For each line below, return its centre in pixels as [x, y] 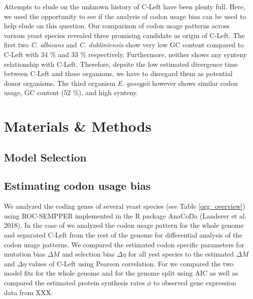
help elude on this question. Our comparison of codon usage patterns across [117, 26]
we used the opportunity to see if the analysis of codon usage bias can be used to [125, 16]
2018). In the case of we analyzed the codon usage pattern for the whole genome [124, 225]
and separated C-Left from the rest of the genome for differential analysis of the [123, 235]
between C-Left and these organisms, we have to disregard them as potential [118, 73]
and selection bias [88, 254]
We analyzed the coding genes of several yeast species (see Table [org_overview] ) [125, 206]
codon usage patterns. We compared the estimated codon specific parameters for [124, 244]
